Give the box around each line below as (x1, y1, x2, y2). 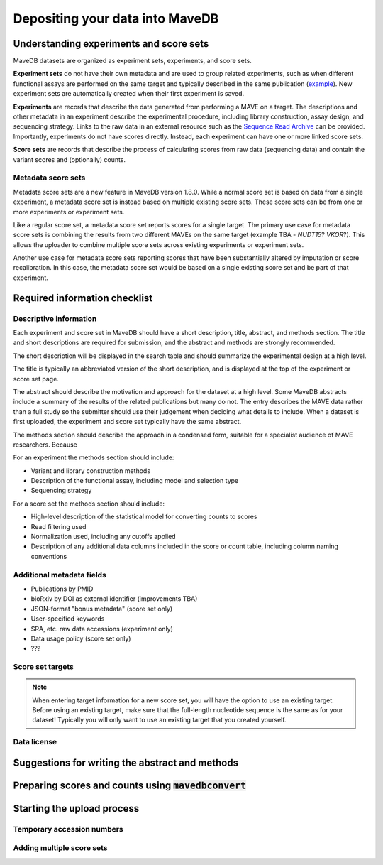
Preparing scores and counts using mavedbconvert (13, 779, 247, 791)
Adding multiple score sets (13, 843, 108, 853)
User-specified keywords (30, 614, 105, 623)
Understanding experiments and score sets (13, 38, 209, 50)
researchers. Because (13, 440, 78, 449)
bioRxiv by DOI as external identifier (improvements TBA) (30, 594, 198, 603)
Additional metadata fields (13, 570, 106, 580)
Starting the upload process (13, 803, 140, 815)
